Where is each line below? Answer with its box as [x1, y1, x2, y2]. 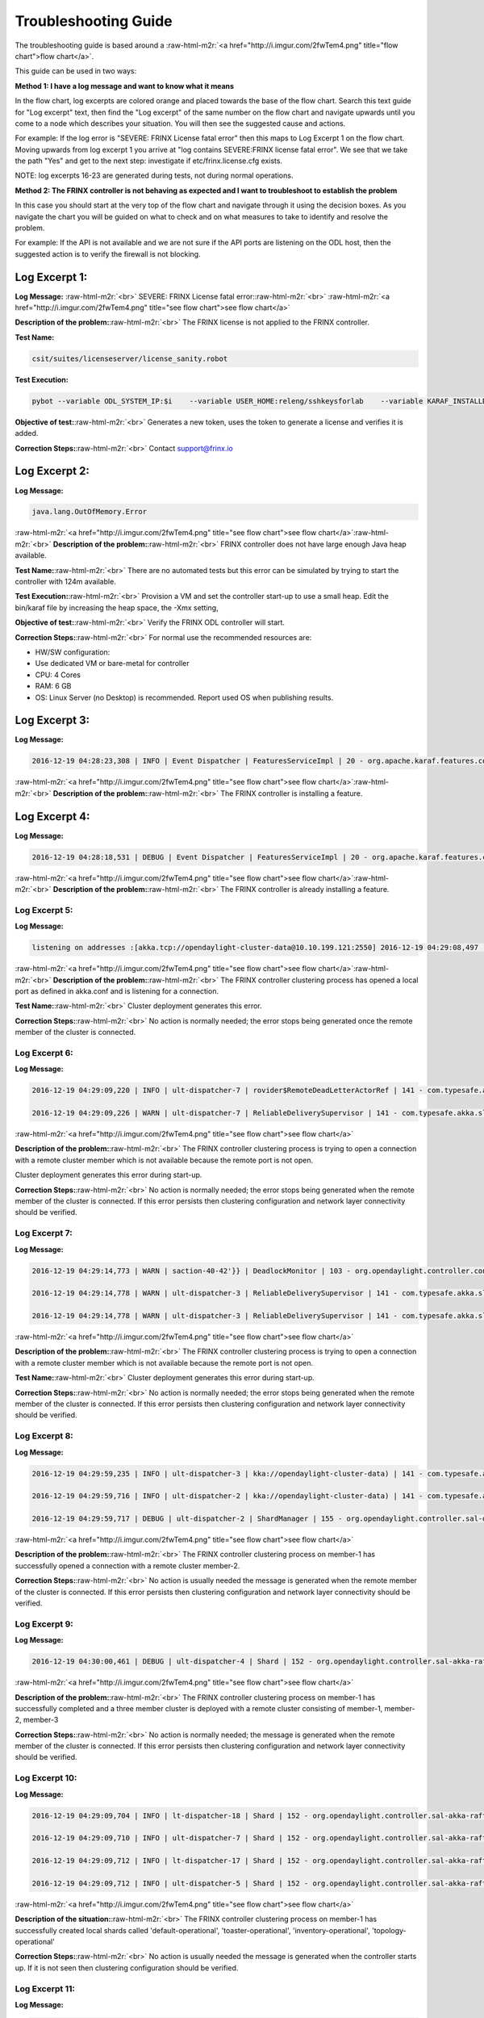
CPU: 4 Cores [35, 670, 81, 680]
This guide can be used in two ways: [15, 66, 137, 76]
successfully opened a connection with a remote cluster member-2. [15, 1560, 240, 1570]
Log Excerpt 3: [15, 714, 90, 727]
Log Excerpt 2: [15, 464, 90, 478]
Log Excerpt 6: [15, 1047, 74, 1058]
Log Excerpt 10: [15, 1773, 77, 1784]
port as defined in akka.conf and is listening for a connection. [15, 986, 219, 996]
